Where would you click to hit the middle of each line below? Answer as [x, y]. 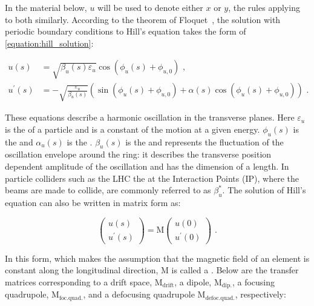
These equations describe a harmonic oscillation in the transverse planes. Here [150, 117]
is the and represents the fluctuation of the [204, 141]
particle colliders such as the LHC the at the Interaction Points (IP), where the [152, 178]
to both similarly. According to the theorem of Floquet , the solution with [143, 19]
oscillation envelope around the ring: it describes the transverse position [138, 154]
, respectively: [260, 294]
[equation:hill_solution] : [49, 43]
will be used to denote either [150, 7]
